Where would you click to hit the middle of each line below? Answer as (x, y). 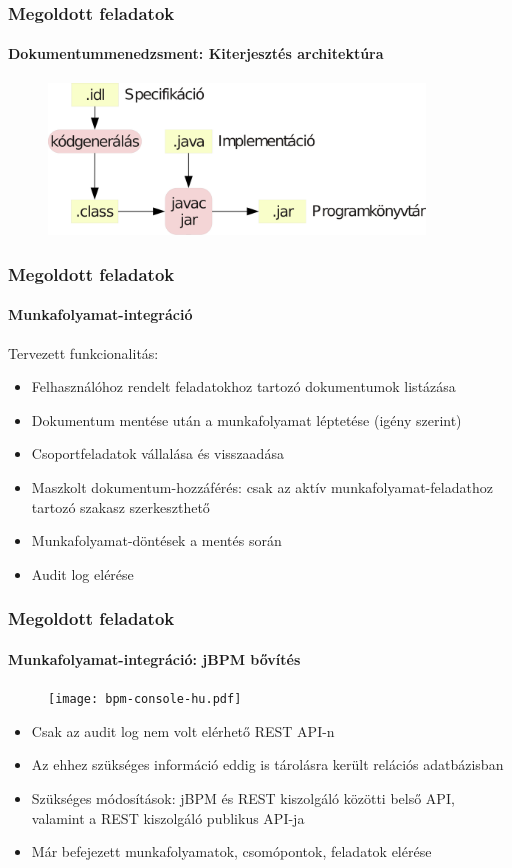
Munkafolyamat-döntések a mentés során (156, 540)
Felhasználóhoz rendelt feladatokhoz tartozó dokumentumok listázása (243, 386)
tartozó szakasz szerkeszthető (120, 506)
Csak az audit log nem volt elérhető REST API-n (183, 730)
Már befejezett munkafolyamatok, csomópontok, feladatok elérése (231, 851)
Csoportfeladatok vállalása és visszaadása (157, 453)
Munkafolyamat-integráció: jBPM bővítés (154, 658)
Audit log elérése (82, 573)
